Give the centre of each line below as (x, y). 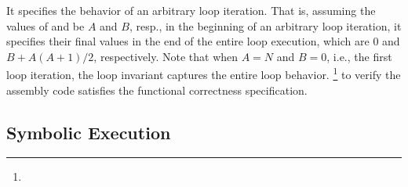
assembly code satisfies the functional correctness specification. (157, 90)
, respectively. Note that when (166, 56)
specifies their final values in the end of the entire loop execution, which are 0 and (203, 41)
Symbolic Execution (89, 132)
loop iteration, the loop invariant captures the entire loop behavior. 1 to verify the (204, 74)
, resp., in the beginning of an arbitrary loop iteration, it (265, 25)
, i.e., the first (359, 56)
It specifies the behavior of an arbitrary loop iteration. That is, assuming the (191, 10)
